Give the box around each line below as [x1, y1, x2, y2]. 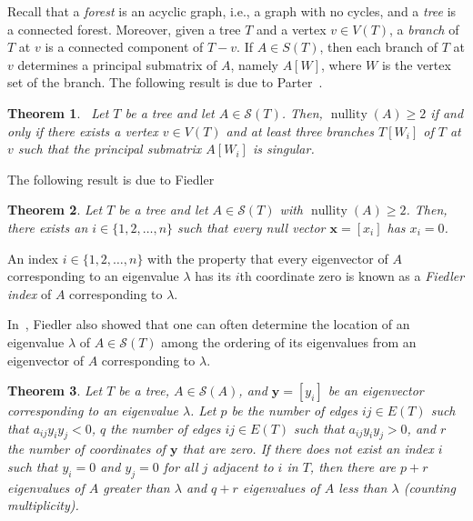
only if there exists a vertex [7, 121, 158, 140]
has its [195, 266, 232, 286]
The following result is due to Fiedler [7, 169, 215, 188]
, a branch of [389, 19, 459, 38]
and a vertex [257, 19, 327, 38]
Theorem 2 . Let [7, 200, 103, 219]
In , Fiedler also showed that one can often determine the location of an [7, 315, 410, 334]
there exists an [7, 217, 88, 236]
